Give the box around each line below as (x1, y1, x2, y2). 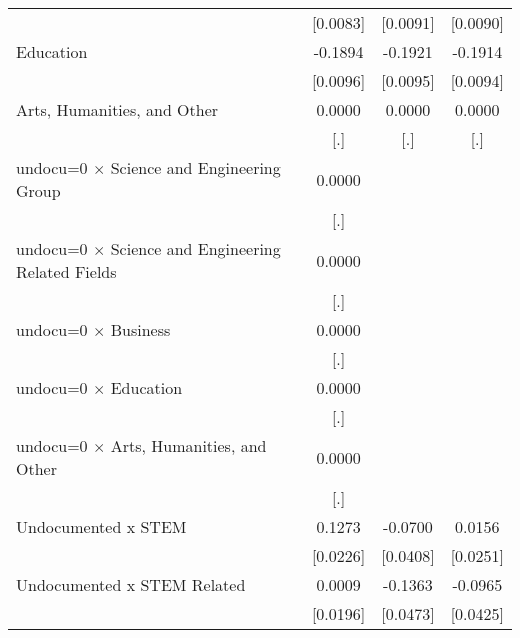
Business (110, 318, 171, 341)
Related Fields (16, 260, 117, 283)
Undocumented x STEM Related (16, 573, 246, 596)
